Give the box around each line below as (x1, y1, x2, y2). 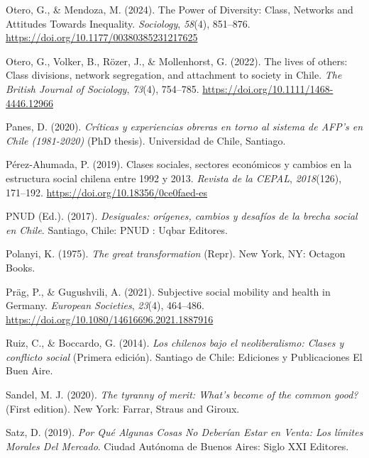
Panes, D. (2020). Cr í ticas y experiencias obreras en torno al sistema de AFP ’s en (6, 119, 363, 134)
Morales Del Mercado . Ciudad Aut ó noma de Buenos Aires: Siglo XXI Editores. (6, 438, 349, 453)
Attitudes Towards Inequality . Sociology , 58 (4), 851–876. (6, 16, 250, 30)
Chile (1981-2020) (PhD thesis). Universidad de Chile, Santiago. (6, 133, 286, 147)
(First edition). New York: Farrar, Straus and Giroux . (6, 401, 240, 415)
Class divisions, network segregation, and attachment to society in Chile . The (6, 67, 342, 82)
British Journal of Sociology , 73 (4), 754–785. (6, 81, 199, 96)
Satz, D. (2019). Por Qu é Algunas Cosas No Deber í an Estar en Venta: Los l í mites (6, 425, 363, 440)
